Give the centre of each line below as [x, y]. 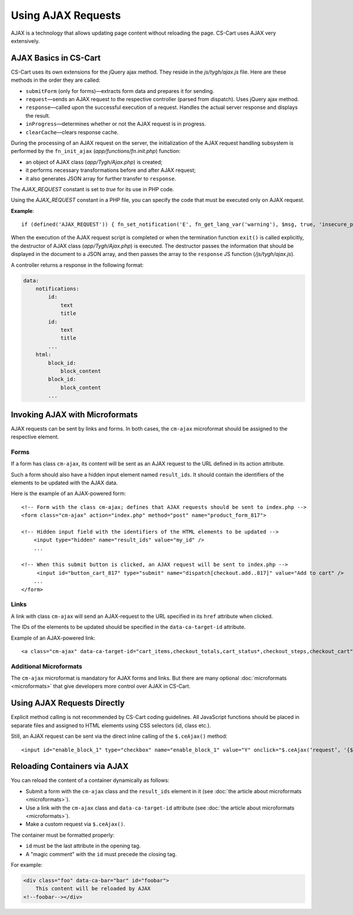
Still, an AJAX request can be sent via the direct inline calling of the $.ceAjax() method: [119, 736]
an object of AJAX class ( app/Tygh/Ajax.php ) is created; [94, 162]
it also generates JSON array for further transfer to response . [101, 178]
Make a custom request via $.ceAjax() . [76, 824]
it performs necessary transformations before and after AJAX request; [111, 170]
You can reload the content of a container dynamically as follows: [90, 780]
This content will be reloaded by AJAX [93, 889]
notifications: [57, 289]
